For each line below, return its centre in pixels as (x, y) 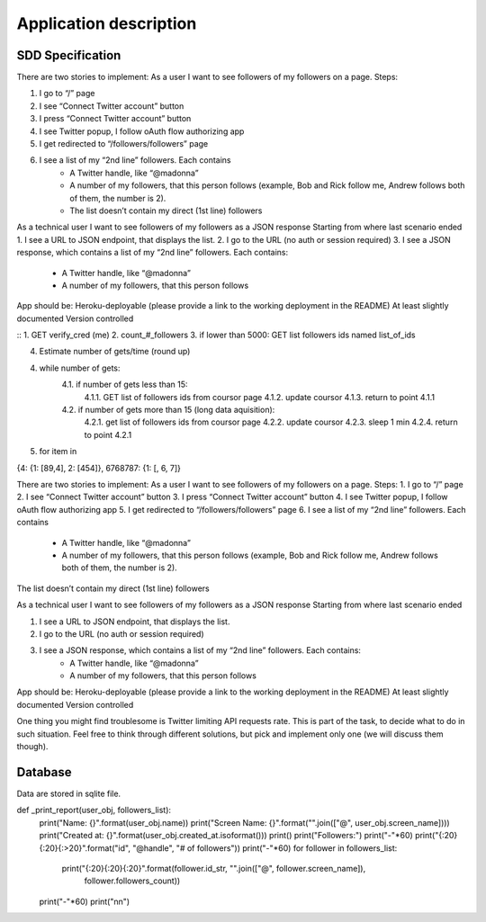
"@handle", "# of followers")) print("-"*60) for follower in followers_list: (265, 848)
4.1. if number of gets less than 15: (125, 385)
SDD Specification (69, 55)
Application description (107, 23)
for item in (58, 452)
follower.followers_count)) (132, 881)
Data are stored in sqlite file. (69, 793)
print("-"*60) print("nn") (85, 901)
